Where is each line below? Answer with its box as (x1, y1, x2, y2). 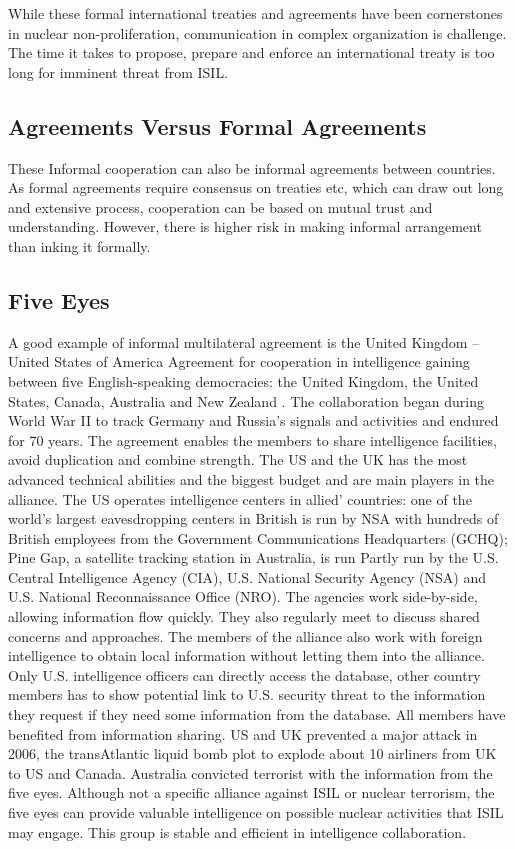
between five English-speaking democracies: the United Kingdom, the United (8, 370, 479, 391)
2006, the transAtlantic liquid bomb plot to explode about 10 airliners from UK (8, 743, 497, 764)
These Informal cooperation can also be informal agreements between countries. (8, 157, 496, 178)
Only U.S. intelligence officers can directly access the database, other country (8, 664, 481, 685)
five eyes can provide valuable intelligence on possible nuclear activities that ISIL (8, 802, 504, 822)
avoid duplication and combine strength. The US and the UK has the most (8, 449, 468, 470)
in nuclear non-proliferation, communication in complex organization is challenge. (8, 22, 507, 43)
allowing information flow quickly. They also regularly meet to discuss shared (8, 606, 480, 627)
